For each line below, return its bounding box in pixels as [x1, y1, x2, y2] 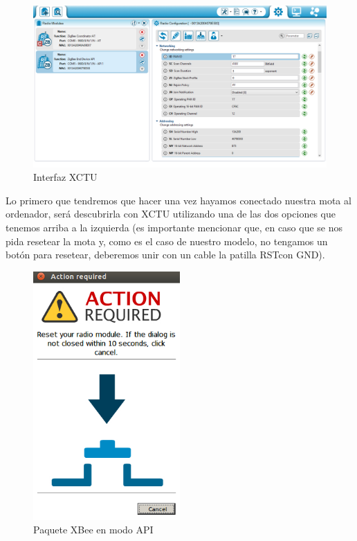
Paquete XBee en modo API [33, 522, 154, 537]
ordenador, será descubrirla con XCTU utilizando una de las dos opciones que [6, 206, 336, 221]
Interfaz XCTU [33, 170, 98, 184]
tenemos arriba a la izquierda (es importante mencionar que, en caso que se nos [6, 220, 343, 234]
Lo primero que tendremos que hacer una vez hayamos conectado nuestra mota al [6, 193, 351, 207]
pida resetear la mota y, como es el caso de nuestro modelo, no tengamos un [6, 233, 328, 248]
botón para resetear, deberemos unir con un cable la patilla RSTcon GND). [6, 247, 325, 262]
